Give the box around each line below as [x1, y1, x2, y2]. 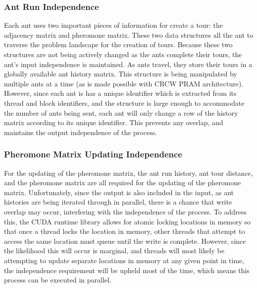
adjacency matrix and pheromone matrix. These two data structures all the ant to [4, 29, 254, 40]
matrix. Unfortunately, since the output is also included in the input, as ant [4, 187, 234, 197]
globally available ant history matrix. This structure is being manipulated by [4, 69, 237, 79]
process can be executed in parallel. [4, 275, 111, 285]
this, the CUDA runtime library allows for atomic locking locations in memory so [4, 216, 251, 226]
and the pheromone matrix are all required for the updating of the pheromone [4, 177, 241, 188]
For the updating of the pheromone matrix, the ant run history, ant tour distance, [4, 167, 253, 178]
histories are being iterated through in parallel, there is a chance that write [4, 197, 232, 207]
